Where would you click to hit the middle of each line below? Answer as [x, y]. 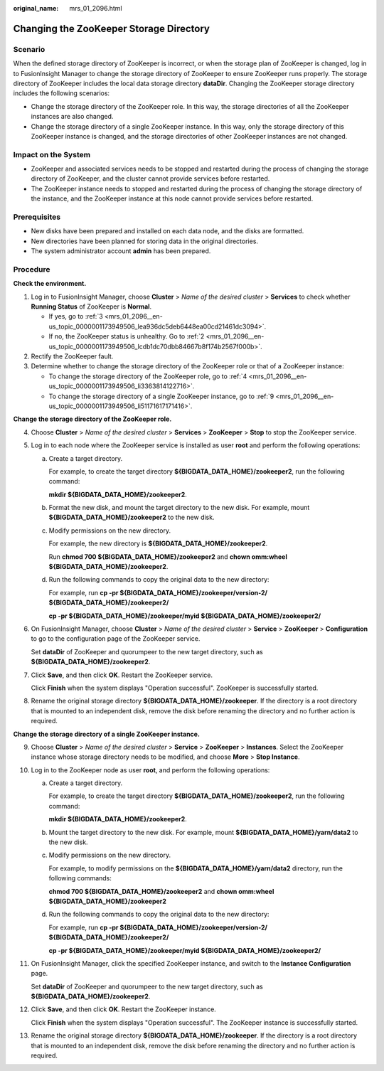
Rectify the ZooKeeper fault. [72, 356]
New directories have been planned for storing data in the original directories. [145, 241]
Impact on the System [52, 154]
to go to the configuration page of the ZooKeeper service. [116, 639]
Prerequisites [37, 217]
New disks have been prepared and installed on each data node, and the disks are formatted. [167, 231]
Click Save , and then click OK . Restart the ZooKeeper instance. [123, 1009]
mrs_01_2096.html [96, 8]
